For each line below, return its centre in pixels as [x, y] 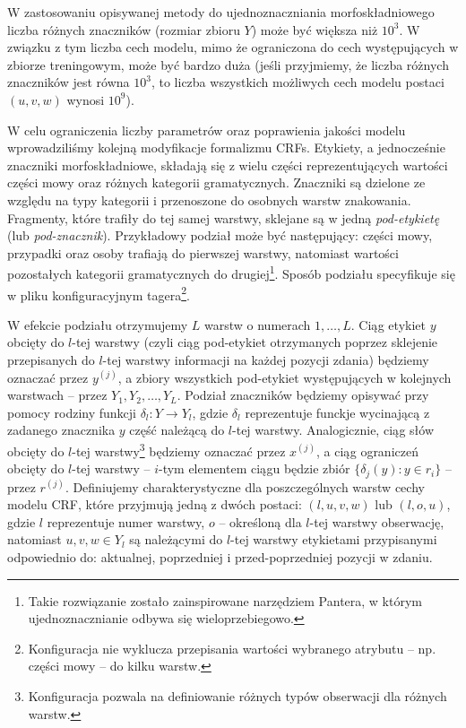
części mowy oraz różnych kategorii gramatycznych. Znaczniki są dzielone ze [216, 182]
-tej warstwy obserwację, [377, 521]
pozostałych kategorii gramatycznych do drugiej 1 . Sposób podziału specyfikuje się [231, 272]
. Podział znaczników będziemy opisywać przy [303, 395]
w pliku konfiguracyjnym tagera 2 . [99, 293]
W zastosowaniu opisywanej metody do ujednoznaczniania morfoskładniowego [221, 12]
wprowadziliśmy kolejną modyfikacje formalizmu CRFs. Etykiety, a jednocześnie [226, 147]
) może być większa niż [315, 29]
